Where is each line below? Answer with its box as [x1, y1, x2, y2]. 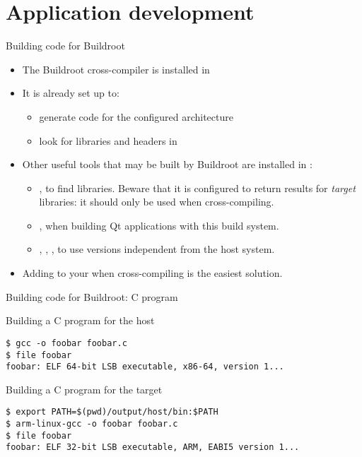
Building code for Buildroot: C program [6, 289, 178, 304]
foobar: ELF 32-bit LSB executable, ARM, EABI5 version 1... [6, 442, 300, 453]
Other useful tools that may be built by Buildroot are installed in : [22, 157, 313, 172]
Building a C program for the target [6, 381, 163, 396]
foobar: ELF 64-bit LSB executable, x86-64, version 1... [6, 362, 284, 372]
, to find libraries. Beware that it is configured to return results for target [39, 180, 356, 195]
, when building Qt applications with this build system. [39, 218, 279, 232]
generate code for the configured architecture [39, 109, 233, 124]
